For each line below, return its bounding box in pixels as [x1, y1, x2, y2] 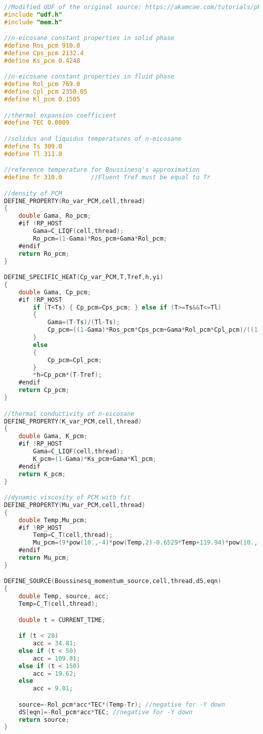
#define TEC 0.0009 [4, 119, 69, 127]
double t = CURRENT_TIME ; [18, 616, 106, 624]
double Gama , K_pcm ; [18, 433, 87, 440]
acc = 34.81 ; [33, 640, 77, 647]
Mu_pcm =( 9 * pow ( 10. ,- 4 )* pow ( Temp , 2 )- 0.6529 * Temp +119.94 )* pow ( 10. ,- [33, 539, 261, 547]
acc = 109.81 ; [33, 654, 80, 662]
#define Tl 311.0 [4, 150, 62, 158]
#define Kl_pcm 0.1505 [4, 96, 80, 103]
